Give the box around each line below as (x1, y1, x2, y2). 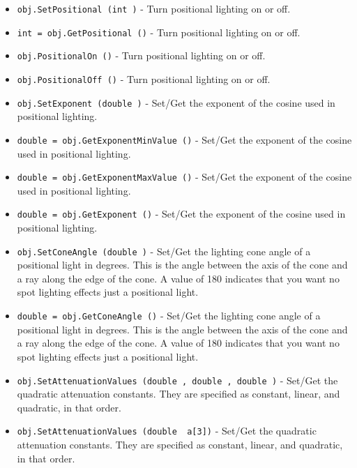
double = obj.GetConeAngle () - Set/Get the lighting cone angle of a (17, 308, 321, 323)
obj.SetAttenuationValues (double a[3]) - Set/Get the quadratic (17, 423, 317, 438)
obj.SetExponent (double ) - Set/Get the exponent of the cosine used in (17, 95, 335, 110)
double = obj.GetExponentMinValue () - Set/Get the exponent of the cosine (17, 132, 352, 146)
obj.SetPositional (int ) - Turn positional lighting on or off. (17, 1, 291, 15)
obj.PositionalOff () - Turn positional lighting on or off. (17, 71, 271, 86)
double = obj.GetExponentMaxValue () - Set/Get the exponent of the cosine (17, 169, 352, 184)
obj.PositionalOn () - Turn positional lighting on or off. (17, 48, 266, 63)
